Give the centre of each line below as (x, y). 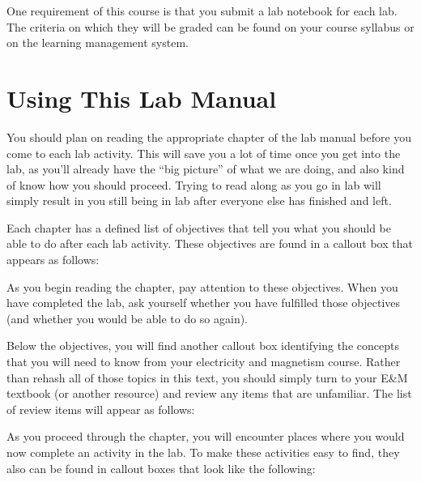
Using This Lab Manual (142, 98)
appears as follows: (53, 260)
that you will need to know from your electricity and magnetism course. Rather (204, 362)
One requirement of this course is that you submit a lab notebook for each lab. (202, 11)
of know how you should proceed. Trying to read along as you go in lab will (194, 184)
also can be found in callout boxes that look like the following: (161, 468)
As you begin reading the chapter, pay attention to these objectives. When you (202, 286)
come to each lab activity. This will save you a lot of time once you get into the (204, 153)
